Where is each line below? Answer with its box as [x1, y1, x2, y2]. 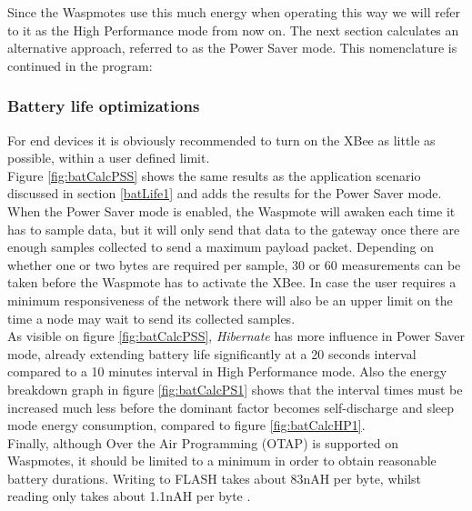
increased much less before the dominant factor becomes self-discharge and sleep [7, 397, 455, 416]
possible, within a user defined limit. [7, 148, 210, 167]
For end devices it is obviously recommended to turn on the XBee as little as [7, 130, 436, 149]
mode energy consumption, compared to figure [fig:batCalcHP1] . [7, 416, 366, 435]
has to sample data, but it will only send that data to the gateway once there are [7, 219, 460, 238]
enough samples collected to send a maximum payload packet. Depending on [7, 237, 435, 256]
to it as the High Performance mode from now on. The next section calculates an [7, 20, 459, 39]
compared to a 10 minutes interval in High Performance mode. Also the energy [7, 362, 447, 381]
